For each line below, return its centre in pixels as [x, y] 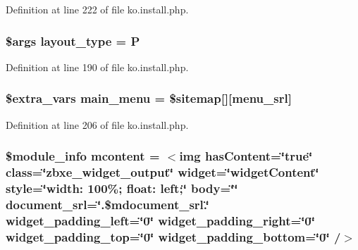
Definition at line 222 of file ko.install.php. [97, 9]
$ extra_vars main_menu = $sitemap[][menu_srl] [149, 98]
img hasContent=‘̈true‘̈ [246, 156]
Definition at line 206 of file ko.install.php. [97, 124]
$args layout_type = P [73, 40]
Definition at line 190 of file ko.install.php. [97, 67]
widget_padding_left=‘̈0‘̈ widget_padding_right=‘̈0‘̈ [160, 220]
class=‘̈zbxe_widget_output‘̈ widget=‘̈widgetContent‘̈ [162, 172]
